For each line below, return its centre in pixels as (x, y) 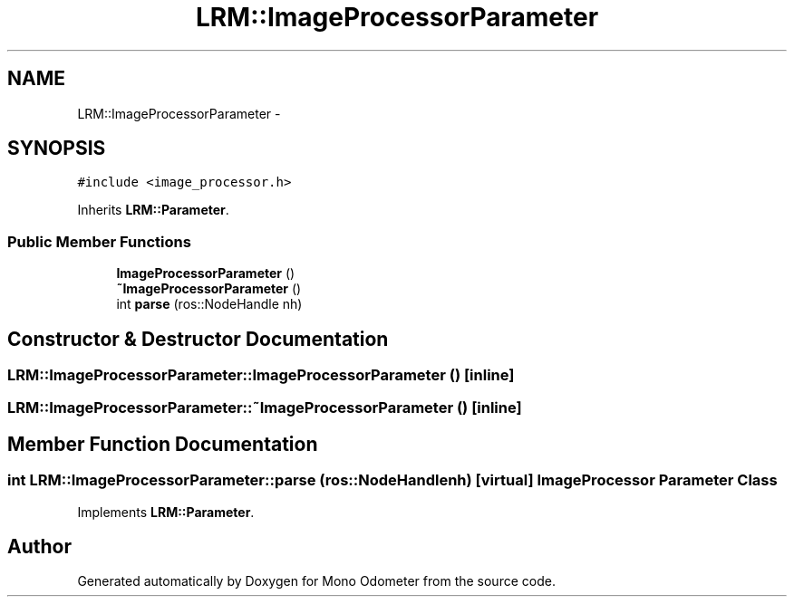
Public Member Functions (99, 241)
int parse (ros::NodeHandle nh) (209, 304)
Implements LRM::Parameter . (166, 512)
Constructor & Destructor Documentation (198, 339)
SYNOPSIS (57, 149)
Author (39, 547)
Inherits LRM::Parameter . (153, 210)
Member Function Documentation (163, 444)
